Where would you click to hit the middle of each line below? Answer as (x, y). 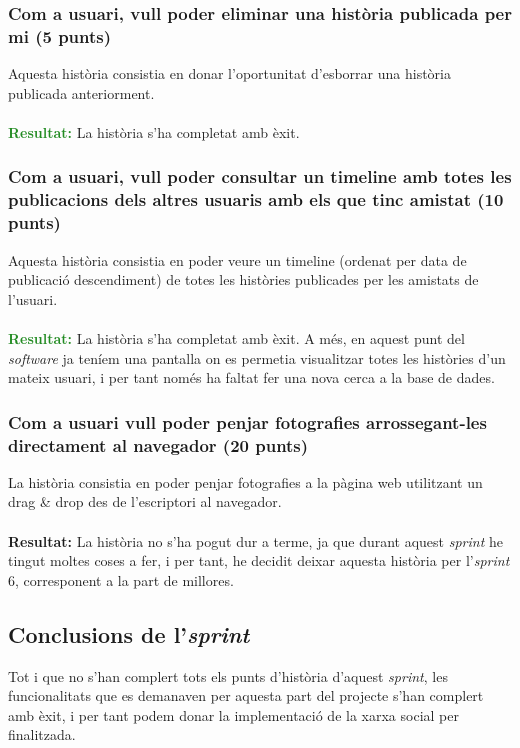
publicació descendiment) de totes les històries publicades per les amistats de (243, 279)
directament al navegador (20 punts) (158, 444)
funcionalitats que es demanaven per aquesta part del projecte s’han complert (246, 695)
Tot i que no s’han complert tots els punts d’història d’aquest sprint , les (228, 675)
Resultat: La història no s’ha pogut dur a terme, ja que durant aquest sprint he (255, 540)
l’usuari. (33, 298)
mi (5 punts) (60, 35)
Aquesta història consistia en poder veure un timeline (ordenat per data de (237, 259)
